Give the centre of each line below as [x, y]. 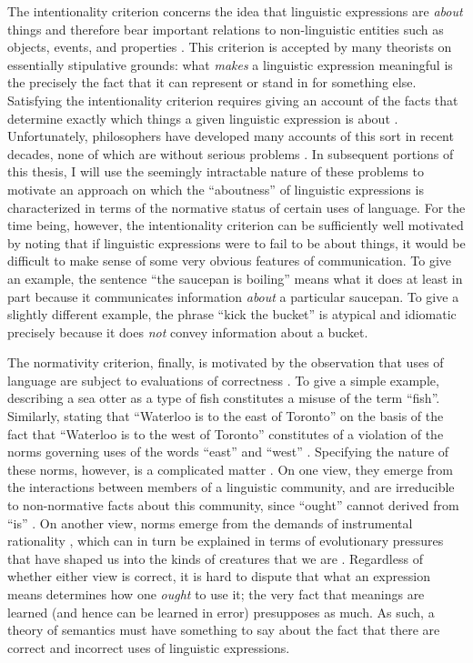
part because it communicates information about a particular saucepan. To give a [233, 296]
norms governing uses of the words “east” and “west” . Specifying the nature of [228, 452]
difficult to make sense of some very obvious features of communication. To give [230, 261]
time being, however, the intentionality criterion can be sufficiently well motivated [236, 225]
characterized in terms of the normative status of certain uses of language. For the [236, 207]
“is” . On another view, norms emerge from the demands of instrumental [210, 522]
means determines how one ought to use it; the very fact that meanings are [216, 594]
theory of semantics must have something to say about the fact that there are [224, 630]
